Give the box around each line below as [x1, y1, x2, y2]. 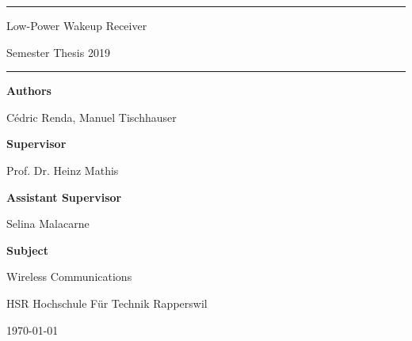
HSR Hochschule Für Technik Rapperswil [6, 294, 208, 311]
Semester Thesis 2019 [6, 44, 110, 60]
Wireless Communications [6, 268, 132, 285]
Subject [6, 241, 48, 258]
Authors [6, 82, 51, 99]
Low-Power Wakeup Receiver [6, 17, 147, 33]
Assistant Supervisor [6, 188, 122, 205]
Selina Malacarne [6, 215, 90, 232]
